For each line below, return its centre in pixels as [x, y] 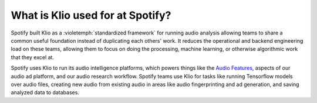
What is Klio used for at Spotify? [91, 15]
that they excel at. [32, 57]
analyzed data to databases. [45, 92]
